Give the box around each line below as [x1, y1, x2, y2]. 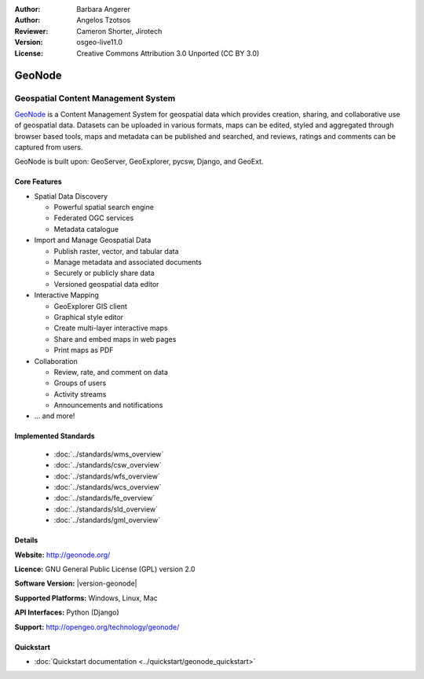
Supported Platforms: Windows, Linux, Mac [14, 593, 159, 603]
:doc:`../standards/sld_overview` [53, 504, 159, 514]
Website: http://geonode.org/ [14, 550, 111, 560]
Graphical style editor [53, 312, 124, 321]
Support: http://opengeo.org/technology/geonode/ [14, 622, 180, 632]
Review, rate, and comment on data [53, 367, 169, 376]
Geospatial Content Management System [14, 93, 176, 104]
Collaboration [34, 356, 78, 365]
